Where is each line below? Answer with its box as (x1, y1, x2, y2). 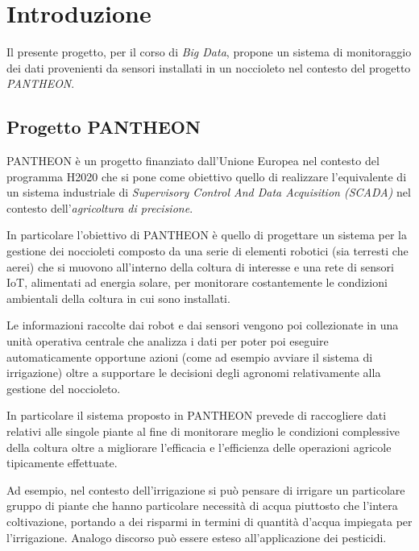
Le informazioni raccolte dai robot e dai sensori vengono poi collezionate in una (6, 317, 399, 333)
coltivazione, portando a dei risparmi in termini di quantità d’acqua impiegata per (6, 512, 413, 529)
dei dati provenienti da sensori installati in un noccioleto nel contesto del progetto (6, 59, 411, 76)
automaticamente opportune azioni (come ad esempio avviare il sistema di (6, 348, 373, 365)
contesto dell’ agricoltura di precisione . (6, 199, 193, 216)
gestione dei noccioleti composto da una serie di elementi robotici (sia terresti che (6, 242, 409, 259)
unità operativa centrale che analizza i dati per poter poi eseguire (6, 333, 329, 350)
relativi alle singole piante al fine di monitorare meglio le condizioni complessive (6, 423, 400, 440)
